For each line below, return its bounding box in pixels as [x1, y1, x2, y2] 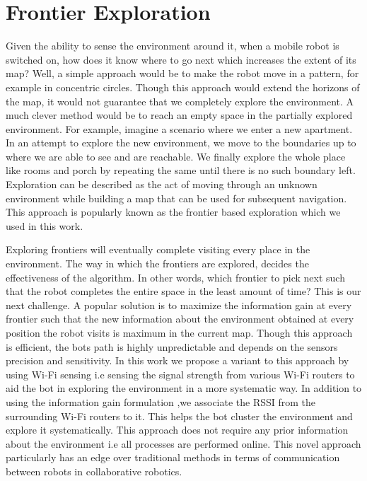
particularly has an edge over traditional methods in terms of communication [6, 450, 340, 465]
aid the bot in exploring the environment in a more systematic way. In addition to [6, 381, 362, 395]
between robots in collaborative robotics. [6, 463, 182, 478]
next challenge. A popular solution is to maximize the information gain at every [6, 297, 352, 312]
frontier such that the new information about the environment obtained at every [6, 311, 354, 326]
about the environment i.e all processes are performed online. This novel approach [6, 436, 361, 451]
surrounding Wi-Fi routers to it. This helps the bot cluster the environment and [6, 408, 353, 423]
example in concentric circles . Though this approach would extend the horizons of [6, 79, 360, 94]
